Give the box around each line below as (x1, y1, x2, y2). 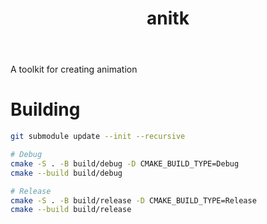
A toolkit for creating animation (10, 63, 138, 76)
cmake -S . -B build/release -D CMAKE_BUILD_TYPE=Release (10, 195, 257, 206)
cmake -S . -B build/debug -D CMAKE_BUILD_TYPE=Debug (10, 158, 240, 169)
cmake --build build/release (10, 205, 132, 215)
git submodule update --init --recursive (10, 132, 186, 142)
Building (10, 98, 81, 121)
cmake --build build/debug (10, 168, 123, 178)
